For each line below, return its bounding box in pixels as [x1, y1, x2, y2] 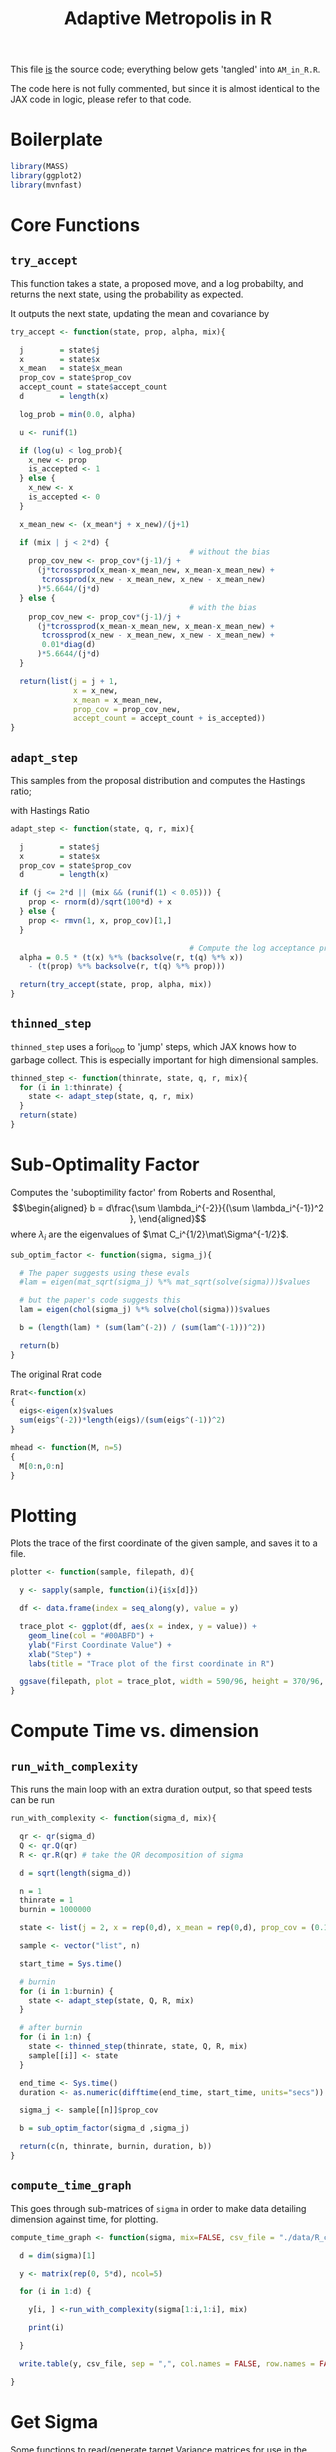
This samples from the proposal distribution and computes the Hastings [10, 774, 306, 786]
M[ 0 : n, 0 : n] [19, 1461, 65, 1471]
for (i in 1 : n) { [19, 2032, 92, 2042]
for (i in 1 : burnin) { [19, 1986, 114, 1996]
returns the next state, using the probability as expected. [10, 288, 244, 300]
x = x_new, [73, 685, 118, 696]
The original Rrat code [10, 1368, 102, 1380]
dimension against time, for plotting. [10, 2213, 159, 2225]
